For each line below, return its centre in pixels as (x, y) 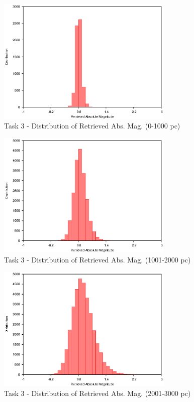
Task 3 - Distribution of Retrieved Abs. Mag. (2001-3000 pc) (98, 393)
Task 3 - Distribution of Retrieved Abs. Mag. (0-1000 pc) (92, 126)
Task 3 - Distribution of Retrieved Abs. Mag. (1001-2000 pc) (98, 259)
